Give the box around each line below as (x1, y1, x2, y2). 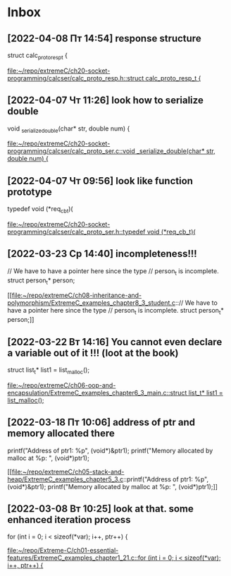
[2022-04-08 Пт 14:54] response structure (7, 32, 202, 44)
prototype (7, 186, 53, 198)
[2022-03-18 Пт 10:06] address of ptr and (7, 416, 196, 428)
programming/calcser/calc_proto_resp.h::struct (7, 73, 144, 82)
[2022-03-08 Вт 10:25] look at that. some (7, 503, 194, 515)
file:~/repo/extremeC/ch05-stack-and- (11, 467, 125, 476)
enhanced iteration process (7, 514, 131, 526)
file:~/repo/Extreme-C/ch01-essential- (7, 546, 119, 555)
